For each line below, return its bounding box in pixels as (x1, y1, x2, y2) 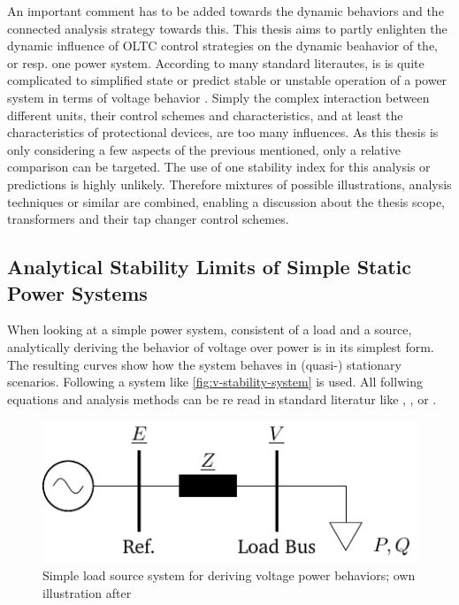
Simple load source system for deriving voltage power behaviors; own (42, 566, 416, 585)
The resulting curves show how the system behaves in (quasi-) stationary (7, 355, 402, 373)
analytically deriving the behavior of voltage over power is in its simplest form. (7, 337, 434, 356)
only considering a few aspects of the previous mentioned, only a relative (7, 140, 401, 158)
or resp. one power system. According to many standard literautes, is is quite (7, 53, 425, 72)
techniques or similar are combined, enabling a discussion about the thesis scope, (7, 192, 445, 211)
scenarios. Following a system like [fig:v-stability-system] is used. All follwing (7, 372, 423, 391)
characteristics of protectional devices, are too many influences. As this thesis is (7, 123, 439, 142)
